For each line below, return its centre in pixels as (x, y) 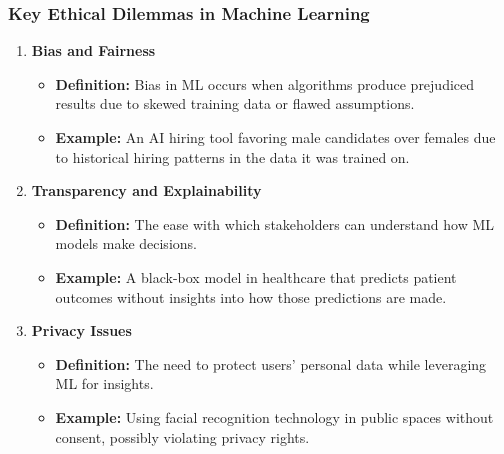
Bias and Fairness (93, 50)
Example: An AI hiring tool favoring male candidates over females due (275, 137)
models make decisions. (126, 243)
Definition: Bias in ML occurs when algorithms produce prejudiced (265, 83)
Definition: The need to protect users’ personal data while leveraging (271, 363)
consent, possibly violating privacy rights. (182, 436)
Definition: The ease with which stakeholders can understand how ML (275, 223)
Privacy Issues (81, 330)
